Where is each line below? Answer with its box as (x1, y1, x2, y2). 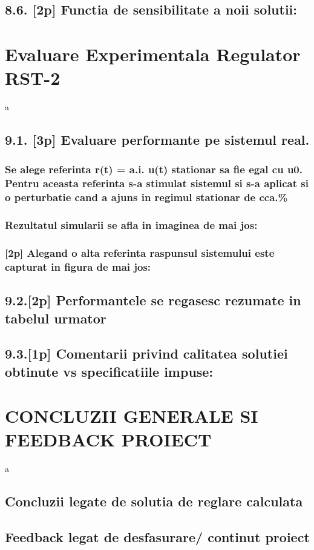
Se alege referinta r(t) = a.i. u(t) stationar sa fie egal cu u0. (5, 162, 303, 177)
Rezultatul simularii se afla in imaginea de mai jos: (5, 217, 258, 233)
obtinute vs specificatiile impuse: (5, 362, 214, 380)
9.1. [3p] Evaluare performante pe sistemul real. (5, 130, 310, 149)
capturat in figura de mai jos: (5, 259, 151, 274)
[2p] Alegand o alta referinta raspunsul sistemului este (5, 245, 275, 260)
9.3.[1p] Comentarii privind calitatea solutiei (5, 344, 288, 363)
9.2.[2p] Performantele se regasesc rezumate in (5, 291, 301, 310)
